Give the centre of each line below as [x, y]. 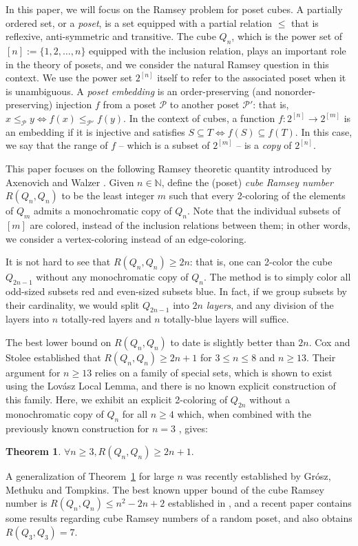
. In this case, [324, 131]
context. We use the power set [69, 78]
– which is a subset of [164, 145]
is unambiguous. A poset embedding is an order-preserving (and [139, 91]
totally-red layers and [106, 319]
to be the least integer [108, 195]
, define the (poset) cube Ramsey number [247, 182]
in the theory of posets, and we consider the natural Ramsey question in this [167, 64]
